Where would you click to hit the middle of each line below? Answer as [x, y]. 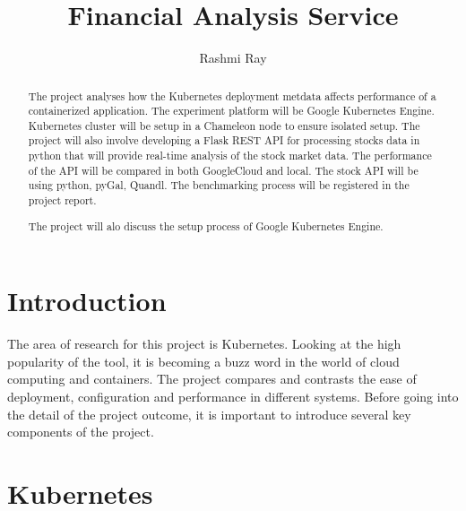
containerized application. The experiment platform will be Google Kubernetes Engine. [231, 111]
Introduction [87, 301]
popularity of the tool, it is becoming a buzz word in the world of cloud [203, 361]
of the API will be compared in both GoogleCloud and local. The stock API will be [223, 170]
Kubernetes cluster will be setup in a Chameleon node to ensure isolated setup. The [224, 125]
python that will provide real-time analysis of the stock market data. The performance [230, 156]
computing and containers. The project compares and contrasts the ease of [212, 379]
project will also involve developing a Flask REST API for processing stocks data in [224, 140]
